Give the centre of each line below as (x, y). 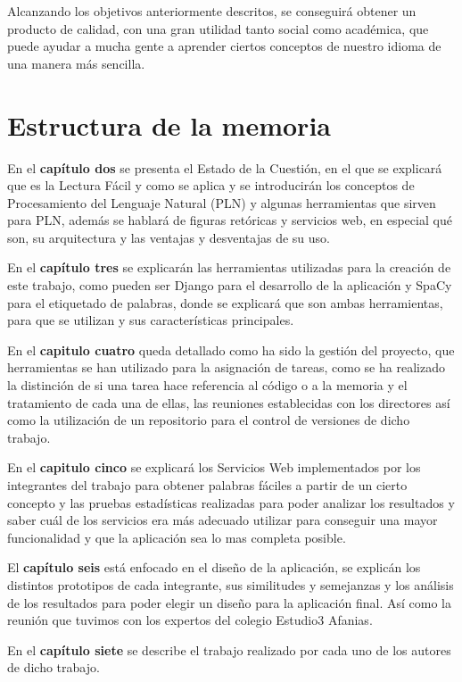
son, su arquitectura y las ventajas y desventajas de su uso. (169, 237)
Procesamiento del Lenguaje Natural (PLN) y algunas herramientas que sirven (222, 202)
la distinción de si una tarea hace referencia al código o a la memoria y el (207, 385)
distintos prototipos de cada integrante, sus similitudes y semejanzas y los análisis (231, 584)
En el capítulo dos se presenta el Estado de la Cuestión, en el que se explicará (225, 167)
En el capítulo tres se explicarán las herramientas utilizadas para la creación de (229, 267)
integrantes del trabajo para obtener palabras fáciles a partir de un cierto (207, 485)
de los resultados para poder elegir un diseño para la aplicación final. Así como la (229, 602)
